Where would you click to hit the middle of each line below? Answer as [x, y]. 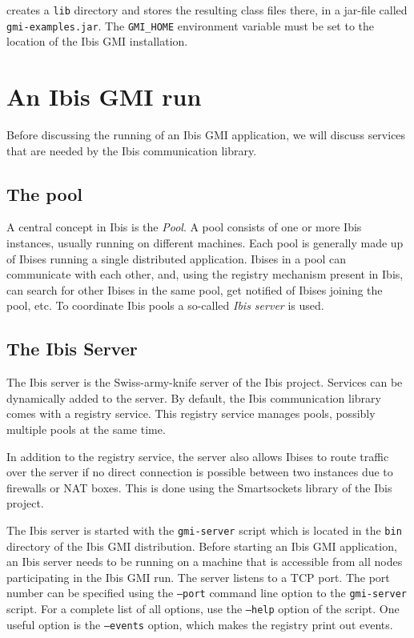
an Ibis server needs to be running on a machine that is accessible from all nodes [205, 562]
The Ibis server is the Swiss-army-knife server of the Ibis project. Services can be [205, 382]
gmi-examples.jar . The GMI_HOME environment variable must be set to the [191, 25]
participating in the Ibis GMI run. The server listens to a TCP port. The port [198, 577]
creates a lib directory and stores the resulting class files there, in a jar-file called [207, 10]
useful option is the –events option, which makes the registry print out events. [200, 624]
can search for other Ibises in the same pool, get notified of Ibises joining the [195, 289]
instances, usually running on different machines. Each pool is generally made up [205, 243]
